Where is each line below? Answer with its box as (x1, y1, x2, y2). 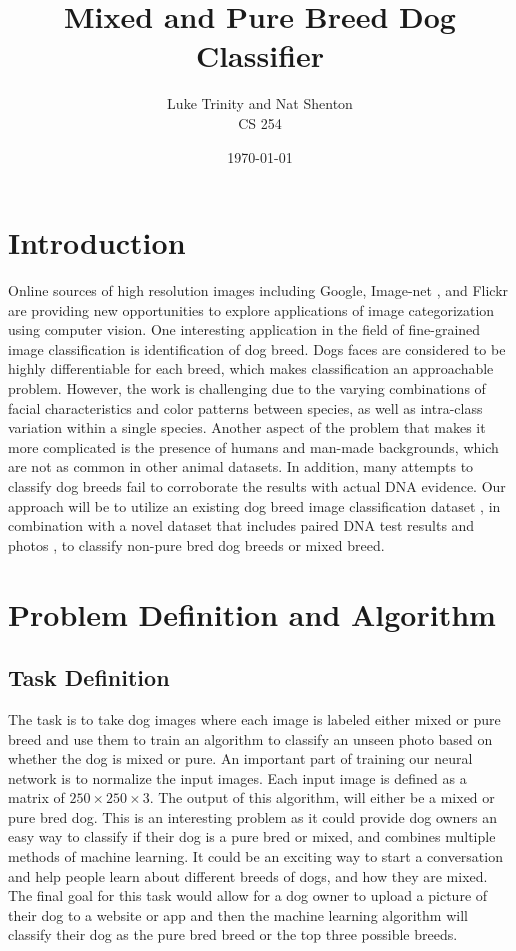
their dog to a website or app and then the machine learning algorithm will (8, 904, 468, 925)
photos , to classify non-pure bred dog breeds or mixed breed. (8, 534, 385, 555)
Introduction (8, 222, 186, 263)
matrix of (8, 787, 65, 808)
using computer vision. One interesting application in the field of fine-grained (8, 319, 481, 340)
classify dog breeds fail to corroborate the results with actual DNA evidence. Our (8, 475, 506, 496)
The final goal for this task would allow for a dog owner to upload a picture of (8, 885, 488, 906)
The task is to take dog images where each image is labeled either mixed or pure (8, 708, 501, 729)
